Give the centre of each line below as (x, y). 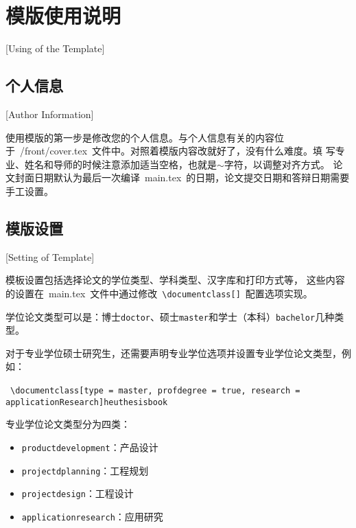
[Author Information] (50, 114)
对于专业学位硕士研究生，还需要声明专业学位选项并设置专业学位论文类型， (174, 353)
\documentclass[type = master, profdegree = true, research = (155, 390)
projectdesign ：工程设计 (78, 493)
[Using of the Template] (55, 48)
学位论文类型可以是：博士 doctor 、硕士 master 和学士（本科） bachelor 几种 (170, 316)
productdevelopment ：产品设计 (90, 447)
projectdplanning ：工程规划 (85, 470)
